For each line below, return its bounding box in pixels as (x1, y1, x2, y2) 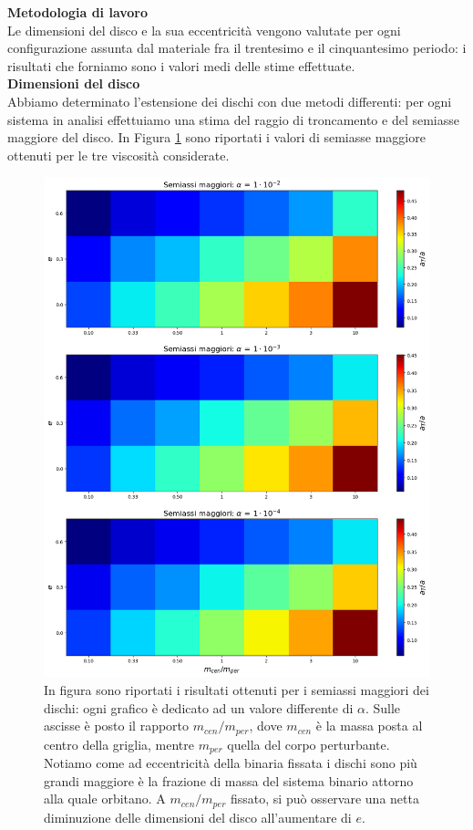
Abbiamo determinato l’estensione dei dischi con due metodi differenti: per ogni (7, 91, 452, 110)
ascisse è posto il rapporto (44, 716, 190, 735)
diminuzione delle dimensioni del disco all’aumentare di (44, 807, 352, 826)
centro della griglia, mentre (44, 734, 195, 753)
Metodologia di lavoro (7, 3, 149, 21)
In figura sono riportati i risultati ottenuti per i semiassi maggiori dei (44, 680, 429, 700)
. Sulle (365, 698, 401, 717)
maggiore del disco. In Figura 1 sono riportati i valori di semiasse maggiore (7, 128, 426, 147)
